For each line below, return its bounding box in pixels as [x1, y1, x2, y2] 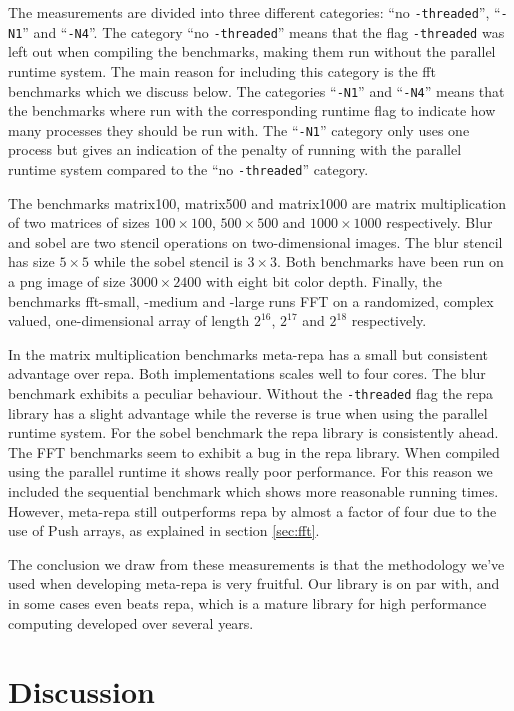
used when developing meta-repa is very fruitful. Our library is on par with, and [8, 573, 500, 594]
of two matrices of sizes [8, 212, 150, 233]
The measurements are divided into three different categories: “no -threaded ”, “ [8, 2, 501, 22]
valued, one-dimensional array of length [8, 310, 250, 331]
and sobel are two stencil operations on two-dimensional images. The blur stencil [8, 231, 503, 252]
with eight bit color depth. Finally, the [206, 271, 442, 292]
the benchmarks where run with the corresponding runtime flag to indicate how [8, 100, 496, 121]
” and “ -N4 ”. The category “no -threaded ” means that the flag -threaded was [22, 21, 505, 42]
